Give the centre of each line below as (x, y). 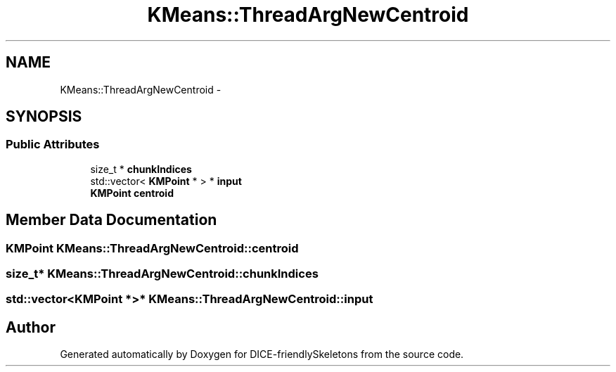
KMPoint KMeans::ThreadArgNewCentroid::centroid (152, 248)
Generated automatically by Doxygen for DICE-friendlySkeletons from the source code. (262, 354)
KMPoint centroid (132, 193)
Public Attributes (53, 145)
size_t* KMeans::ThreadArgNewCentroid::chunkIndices (162, 274)
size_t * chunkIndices (141, 169)
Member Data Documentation (111, 220)
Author (31, 327)
